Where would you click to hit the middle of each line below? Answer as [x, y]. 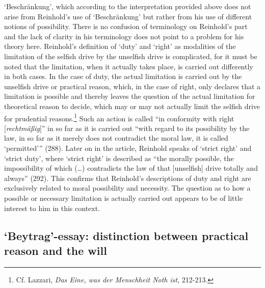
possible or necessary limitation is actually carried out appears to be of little [124, 198]
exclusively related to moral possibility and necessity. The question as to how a [127, 188]
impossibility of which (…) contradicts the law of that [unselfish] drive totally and [131, 168]
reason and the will [56, 250]
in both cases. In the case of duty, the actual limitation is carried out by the [123, 76]
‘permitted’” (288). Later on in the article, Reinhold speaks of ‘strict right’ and [128, 148]
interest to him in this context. [52, 208]
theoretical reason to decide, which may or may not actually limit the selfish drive [132, 106]
